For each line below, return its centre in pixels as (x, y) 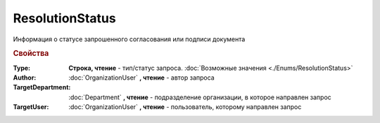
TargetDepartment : (42, 87)
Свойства (31, 54)
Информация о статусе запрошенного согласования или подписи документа (129, 39)
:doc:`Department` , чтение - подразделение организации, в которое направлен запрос (200, 97)
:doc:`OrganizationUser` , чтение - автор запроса (141, 78)
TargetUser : (31, 107)
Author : (25, 78)
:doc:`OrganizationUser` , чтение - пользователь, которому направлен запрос (185, 107)
